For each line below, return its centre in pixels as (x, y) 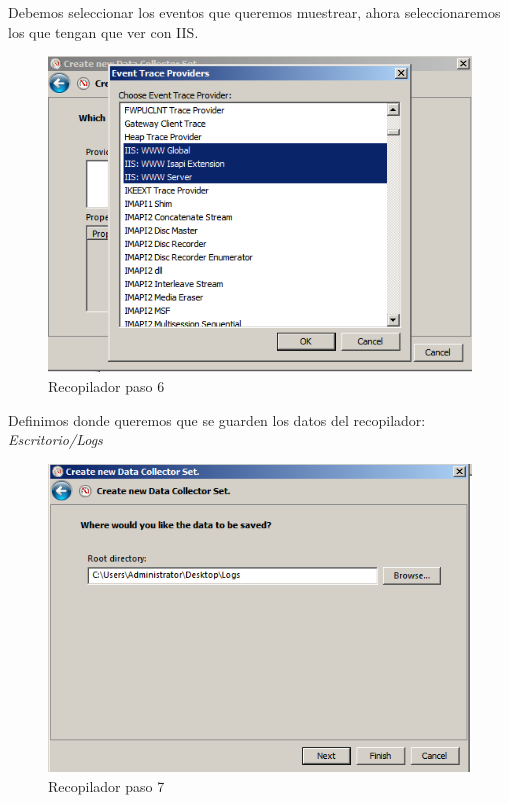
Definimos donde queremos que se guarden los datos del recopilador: (217, 419)
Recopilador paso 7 (106, 785)
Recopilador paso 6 (106, 386)
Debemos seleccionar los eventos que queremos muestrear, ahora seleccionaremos (254, 12)
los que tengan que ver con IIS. (103, 31)
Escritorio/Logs (55, 439)
